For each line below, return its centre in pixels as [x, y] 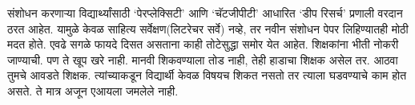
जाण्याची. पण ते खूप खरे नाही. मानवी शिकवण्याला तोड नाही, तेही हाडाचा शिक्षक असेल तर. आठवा [203, 59]
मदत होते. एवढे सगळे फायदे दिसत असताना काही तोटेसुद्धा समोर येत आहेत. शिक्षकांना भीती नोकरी [203, 44]
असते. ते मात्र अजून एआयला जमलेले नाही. [93, 90]
